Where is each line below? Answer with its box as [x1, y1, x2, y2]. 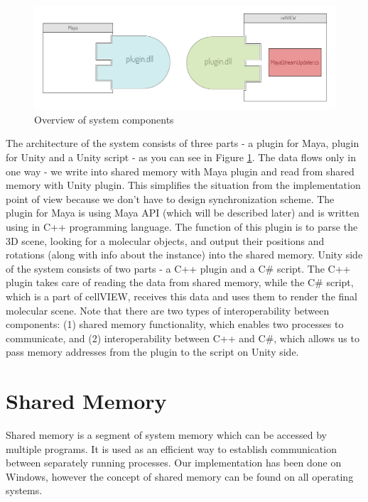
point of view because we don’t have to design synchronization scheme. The [6, 191, 335, 206]
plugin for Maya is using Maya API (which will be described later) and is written [6, 205, 359, 220]
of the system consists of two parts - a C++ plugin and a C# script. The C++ [6, 261, 351, 275]
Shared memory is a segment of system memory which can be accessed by [6, 427, 327, 442]
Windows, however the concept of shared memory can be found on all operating [6, 469, 354, 484]
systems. [6, 483, 43, 498]
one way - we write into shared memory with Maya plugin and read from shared [6, 163, 355, 178]
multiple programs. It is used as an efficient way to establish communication [6, 441, 337, 456]
